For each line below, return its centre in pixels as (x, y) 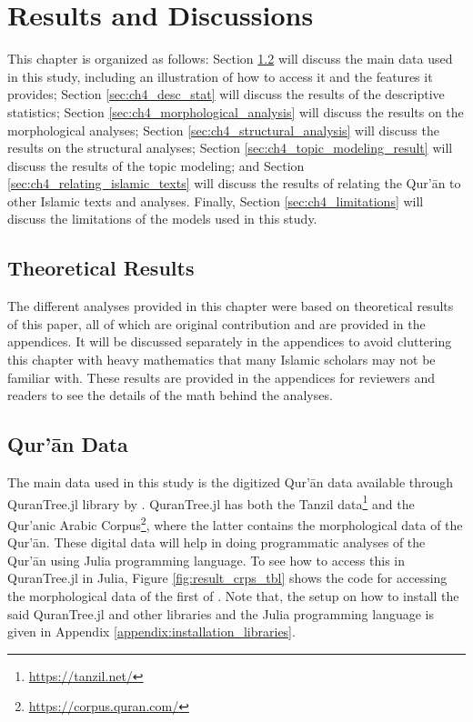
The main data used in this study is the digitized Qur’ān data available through (231, 482)
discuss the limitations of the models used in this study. (162, 219)
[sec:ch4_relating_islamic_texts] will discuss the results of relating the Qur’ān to (234, 183)
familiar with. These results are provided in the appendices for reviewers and (221, 377)
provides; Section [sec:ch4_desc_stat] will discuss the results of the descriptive (226, 94)
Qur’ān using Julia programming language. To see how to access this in (206, 560)
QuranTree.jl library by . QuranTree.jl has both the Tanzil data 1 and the (211, 502)
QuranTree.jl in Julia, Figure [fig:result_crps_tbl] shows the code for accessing (227, 578)
